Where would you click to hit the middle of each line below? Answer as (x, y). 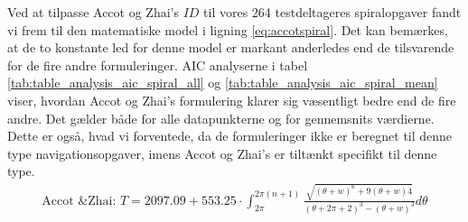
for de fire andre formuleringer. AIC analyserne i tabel (158, 65)
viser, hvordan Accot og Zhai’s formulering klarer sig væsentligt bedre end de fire (232, 100)
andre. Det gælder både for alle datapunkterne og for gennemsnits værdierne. (221, 118)
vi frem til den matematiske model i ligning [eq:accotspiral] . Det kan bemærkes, (228, 29)
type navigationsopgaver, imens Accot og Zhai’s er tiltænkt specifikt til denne (222, 153)
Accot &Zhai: (79, 201)
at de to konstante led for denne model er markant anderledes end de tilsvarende (231, 47)
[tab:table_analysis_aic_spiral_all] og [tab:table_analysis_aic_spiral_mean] (223, 83)
